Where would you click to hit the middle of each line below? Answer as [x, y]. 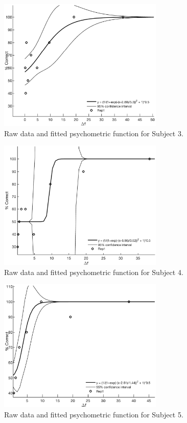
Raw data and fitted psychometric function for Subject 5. [94, 414]
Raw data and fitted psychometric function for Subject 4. [94, 272]
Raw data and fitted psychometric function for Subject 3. [94, 133]
